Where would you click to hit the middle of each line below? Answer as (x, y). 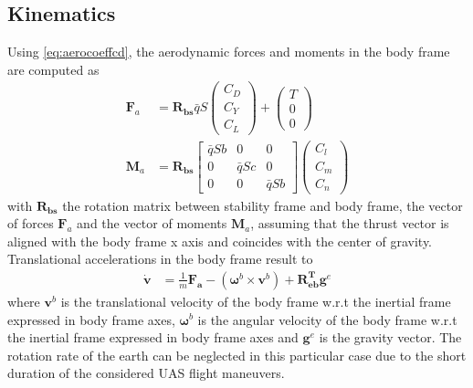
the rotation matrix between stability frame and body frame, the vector (263, 205)
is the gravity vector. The (390, 337)
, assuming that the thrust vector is (350, 223)
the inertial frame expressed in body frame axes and (153, 337)
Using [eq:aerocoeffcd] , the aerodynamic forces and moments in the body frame (229, 52)
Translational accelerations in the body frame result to (160, 259)
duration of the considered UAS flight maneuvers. (146, 373)
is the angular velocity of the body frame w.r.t (327, 319)
